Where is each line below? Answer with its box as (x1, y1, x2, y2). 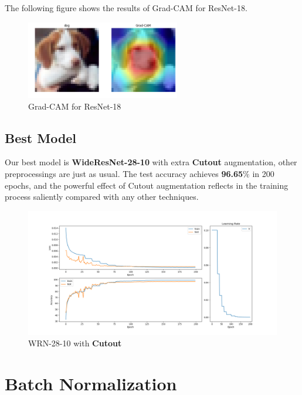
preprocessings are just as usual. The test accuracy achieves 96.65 (5, 167, 243, 179)
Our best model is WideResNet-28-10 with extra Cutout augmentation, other (5, 156, 297, 168)
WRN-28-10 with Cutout (28, 337, 122, 349)
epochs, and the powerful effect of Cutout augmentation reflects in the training (5, 179, 289, 191)
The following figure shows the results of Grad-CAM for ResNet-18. (5, 2, 247, 13)
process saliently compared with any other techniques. (5, 190, 199, 203)
